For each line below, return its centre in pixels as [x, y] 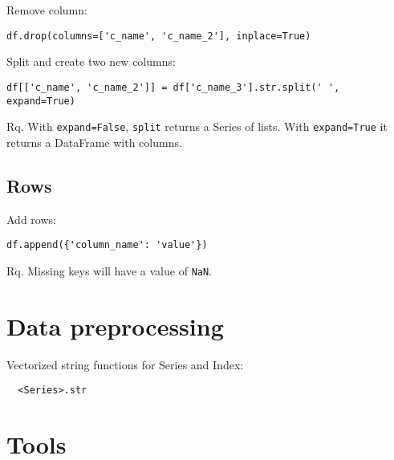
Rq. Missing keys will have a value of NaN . [110, 270]
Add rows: [31, 219]
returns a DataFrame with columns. [94, 142]
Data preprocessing [115, 326]
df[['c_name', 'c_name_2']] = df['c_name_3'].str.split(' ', [173, 87]
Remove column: [47, 10]
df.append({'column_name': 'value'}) [107, 245]
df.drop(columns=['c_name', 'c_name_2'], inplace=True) [159, 36]
